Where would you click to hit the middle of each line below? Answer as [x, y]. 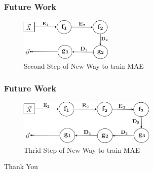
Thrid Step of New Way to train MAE [82, 150]
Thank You [21, 166]
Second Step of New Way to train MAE [84, 66]
